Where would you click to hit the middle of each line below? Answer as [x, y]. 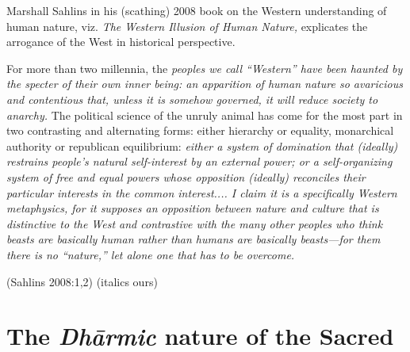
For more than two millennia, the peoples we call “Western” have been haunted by [205, 68]
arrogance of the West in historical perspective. [121, 42]
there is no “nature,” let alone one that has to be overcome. [151, 254]
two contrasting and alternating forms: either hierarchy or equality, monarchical [200, 130]
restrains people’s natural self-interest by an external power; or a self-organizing [199, 161]
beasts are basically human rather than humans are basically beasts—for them [194, 239]
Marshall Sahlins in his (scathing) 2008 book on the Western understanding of [197, 10]
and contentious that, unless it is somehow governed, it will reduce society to [192, 99]
